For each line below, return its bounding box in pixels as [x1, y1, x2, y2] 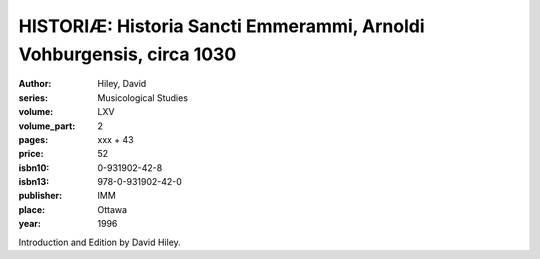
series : [18, 91, 49, 104]
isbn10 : [18, 161, 50, 174]
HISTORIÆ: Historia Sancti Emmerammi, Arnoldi [18, 15, 425, 37]
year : [18, 218, 42, 230]
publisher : [18, 190, 63, 202]
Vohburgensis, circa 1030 [18, 43, 237, 65]
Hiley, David [97, 78, 147, 90]
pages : [18, 133, 49, 145]
